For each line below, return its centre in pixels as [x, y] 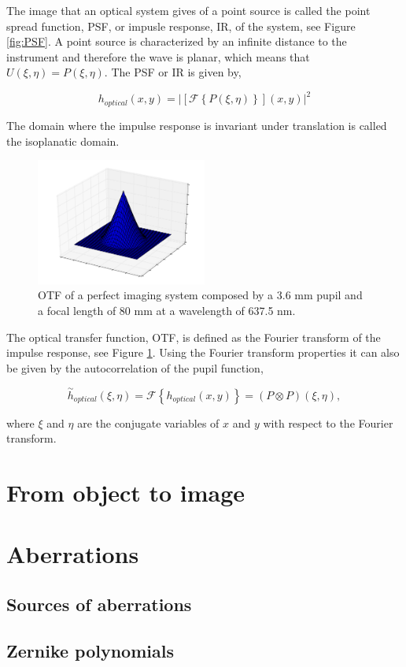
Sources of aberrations [99, 604]
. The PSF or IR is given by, [173, 72]
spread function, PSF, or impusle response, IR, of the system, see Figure [181, 26]
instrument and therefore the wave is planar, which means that [158, 56]
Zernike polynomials [90, 650]
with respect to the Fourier [328, 422]
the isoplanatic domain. [63, 141]
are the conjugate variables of [148, 422]
